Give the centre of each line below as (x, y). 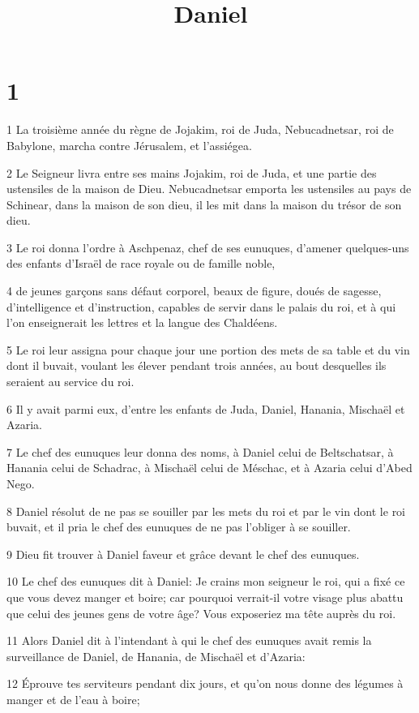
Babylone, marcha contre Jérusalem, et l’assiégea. (129, 145)
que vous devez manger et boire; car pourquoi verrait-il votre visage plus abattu (205, 597)
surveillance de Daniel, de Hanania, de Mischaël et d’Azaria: (156, 656)
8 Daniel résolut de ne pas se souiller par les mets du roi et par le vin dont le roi (206, 511)
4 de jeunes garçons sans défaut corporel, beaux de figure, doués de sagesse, (194, 291)
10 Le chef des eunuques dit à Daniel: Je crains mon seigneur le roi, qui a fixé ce (206, 581)
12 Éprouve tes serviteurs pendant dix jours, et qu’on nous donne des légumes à (205, 683)
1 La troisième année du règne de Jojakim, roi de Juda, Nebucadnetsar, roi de (200, 129)
